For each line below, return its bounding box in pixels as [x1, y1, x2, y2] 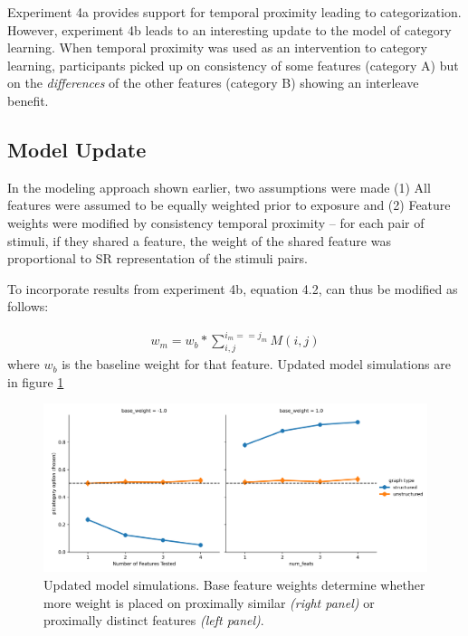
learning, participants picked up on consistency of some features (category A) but [7, 55, 459, 74]
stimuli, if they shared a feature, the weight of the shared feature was [7, 231, 391, 250]
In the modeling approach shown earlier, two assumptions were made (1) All [7, 177, 431, 196]
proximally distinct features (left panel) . [43, 611, 264, 630]
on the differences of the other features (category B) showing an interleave [7, 73, 419, 92]
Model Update [7, 135, 147, 163]
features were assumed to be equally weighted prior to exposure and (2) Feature [7, 195, 451, 214]
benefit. [7, 90, 49, 109]
